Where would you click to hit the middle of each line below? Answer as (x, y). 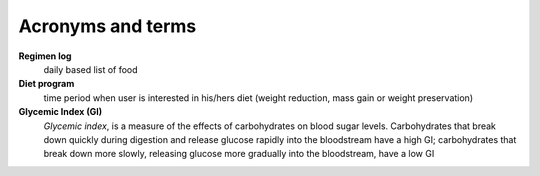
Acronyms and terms (107, 26)
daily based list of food (91, 69)
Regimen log (45, 56)
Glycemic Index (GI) (60, 112)
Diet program (46, 84)
